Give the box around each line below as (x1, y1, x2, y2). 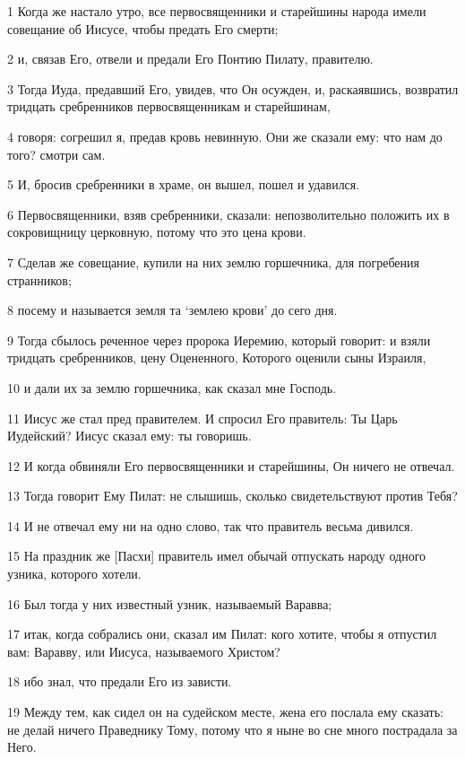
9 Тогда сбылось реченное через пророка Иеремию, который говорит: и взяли (7, 330, 431, 349)
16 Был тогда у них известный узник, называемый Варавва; (7, 594, 332, 613)
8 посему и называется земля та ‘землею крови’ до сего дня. (7, 301, 338, 319)
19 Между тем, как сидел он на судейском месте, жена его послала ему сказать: (7, 702, 443, 721)
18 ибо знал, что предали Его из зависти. (7, 672, 232, 691)
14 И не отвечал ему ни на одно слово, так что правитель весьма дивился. (7, 516, 414, 535)
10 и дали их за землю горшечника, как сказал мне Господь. (7, 378, 337, 397)
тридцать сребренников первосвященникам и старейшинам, (7, 97, 331, 116)
